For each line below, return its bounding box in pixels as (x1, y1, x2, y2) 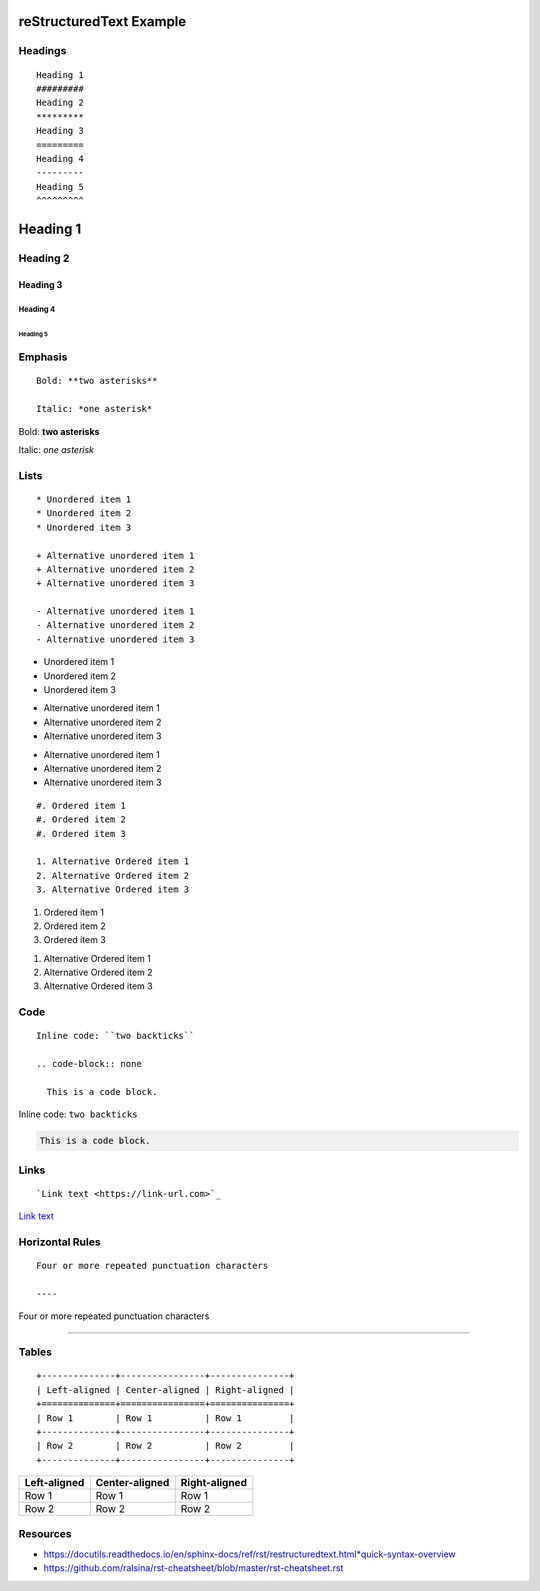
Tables (18, 1345, 52, 1359)
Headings (18, 44, 67, 58)
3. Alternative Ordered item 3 (36, 884, 190, 895)
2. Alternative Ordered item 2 (36, 870, 190, 881)
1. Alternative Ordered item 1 (36, 856, 190, 867)
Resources (18, 1527, 72, 1541)
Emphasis (18, 350, 68, 364)
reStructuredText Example (18, 13, 187, 30)
